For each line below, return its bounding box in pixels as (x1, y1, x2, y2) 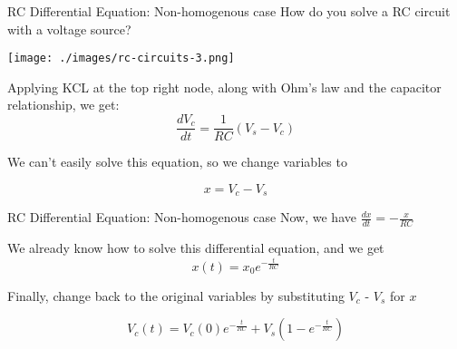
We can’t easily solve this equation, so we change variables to (7, 152, 347, 171)
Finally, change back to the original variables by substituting (7, 286, 345, 305)
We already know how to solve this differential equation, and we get (7, 238, 384, 257)
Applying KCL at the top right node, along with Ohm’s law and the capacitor (7, 77, 442, 96)
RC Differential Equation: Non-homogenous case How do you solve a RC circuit (7, 2, 451, 20)
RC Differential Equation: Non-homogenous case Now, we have (7, 208, 356, 227)
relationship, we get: (7, 95, 120, 114)
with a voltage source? (7, 19, 131, 38)
